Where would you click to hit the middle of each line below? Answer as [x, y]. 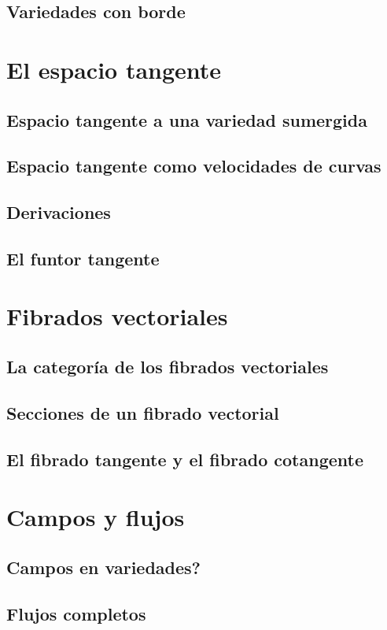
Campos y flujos [96, 517]
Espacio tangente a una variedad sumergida [187, 119]
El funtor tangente [83, 258]
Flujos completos [76, 613]
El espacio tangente [114, 69]
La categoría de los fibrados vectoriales [168, 367]
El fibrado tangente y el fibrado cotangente [185, 459]
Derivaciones [59, 212]
